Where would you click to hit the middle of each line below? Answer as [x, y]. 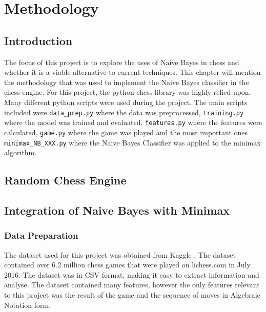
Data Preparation [41, 235]
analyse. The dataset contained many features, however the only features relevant [132, 285]
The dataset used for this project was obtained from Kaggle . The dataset [120, 254]
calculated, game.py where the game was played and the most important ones [126, 132]
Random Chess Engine [65, 180]
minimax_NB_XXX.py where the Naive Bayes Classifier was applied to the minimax [132, 142]
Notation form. [28, 305]
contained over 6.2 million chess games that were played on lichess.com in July [127, 265]
